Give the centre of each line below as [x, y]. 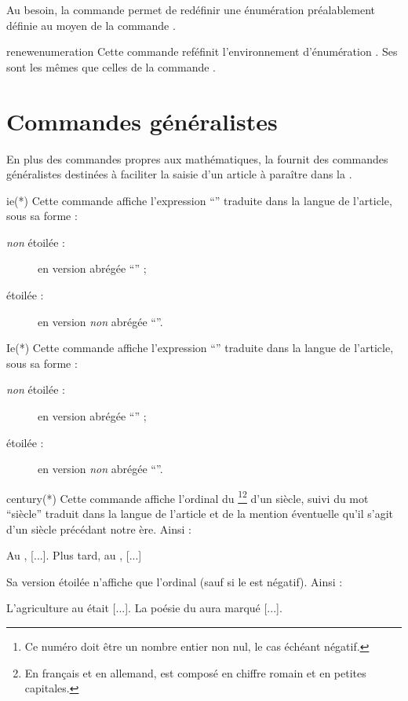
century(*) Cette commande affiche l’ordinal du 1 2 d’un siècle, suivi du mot [188, 497]
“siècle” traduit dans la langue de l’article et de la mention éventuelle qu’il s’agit [200, 514]
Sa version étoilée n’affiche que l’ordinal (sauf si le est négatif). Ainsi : [175, 581]
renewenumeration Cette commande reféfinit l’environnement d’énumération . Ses [202, 51]
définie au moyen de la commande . [91, 25]
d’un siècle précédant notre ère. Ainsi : [99, 529]
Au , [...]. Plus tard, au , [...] [74, 555]
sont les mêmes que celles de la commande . [111, 66]
